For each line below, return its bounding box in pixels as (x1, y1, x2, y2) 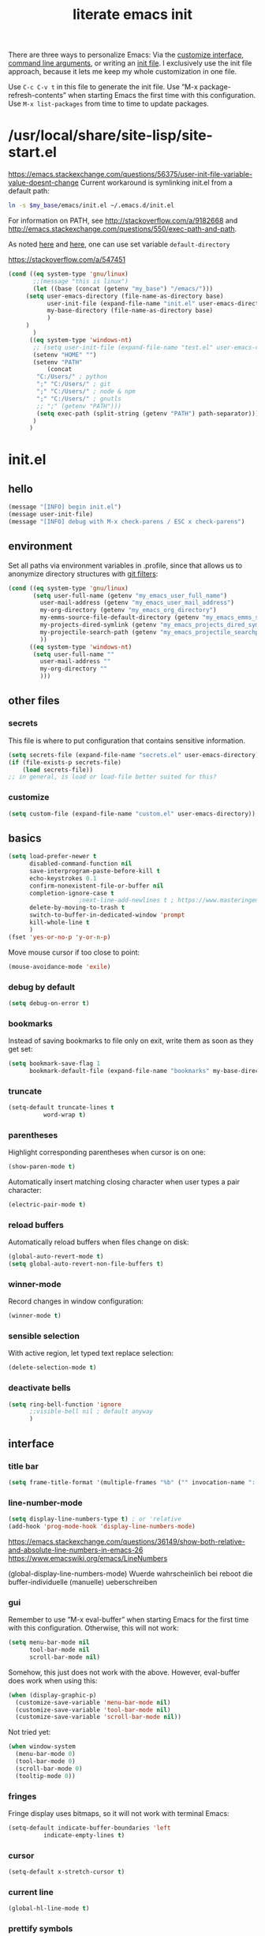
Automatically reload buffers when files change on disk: (8, 1237, 189, 1247)
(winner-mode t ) (8, 1312, 62, 1320)
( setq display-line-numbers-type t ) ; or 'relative (8, 1515, 181, 1523)
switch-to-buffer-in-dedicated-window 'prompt (28, 911, 185, 919)
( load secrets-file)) (22, 766, 93, 774)
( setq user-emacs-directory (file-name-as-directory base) (25, 292, 224, 300)
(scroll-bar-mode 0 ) (15, 1765, 83, 1773)
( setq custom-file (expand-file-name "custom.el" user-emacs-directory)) (8, 809, 256, 818)
